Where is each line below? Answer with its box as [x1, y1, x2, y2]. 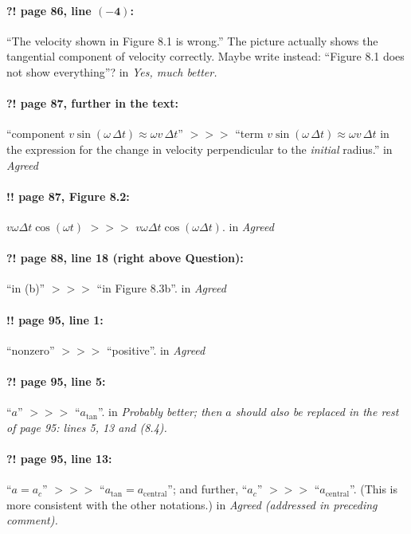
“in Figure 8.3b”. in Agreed [96, 280, 226, 296]
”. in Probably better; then [97, 403, 222, 420]
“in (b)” [6, 280, 45, 296]
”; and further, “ [167, 481, 248, 497]
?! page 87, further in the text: [6, 95, 179, 112]
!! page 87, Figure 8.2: [6, 187, 130, 204]
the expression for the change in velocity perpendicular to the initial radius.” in [6, 140, 393, 157]
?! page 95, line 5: [6, 372, 106, 389]
